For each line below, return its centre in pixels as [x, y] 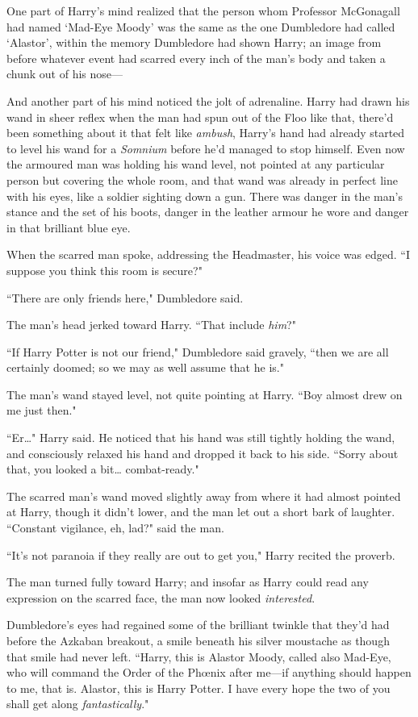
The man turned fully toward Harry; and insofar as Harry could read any [188, 582]
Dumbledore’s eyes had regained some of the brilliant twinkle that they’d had [198, 625]
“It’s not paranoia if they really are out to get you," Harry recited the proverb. [201, 554]
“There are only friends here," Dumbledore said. [125, 297]
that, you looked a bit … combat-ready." [103, 469]
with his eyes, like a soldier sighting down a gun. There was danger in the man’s [205, 196]
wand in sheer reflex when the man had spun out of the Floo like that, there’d [200, 117]
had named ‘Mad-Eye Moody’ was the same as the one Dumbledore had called [201, 26]
